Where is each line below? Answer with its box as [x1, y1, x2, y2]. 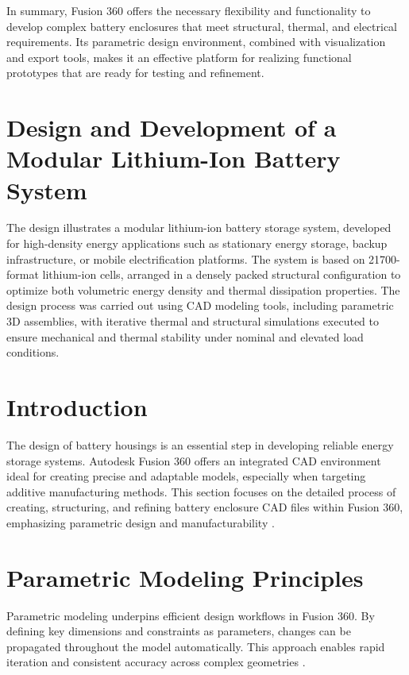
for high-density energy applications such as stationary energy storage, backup [6, 235, 388, 252]
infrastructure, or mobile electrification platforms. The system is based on [6, 250, 365, 267]
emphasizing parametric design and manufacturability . [6, 514, 275, 530]
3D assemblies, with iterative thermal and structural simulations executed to [6, 313, 380, 330]
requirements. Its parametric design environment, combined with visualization [6, 33, 386, 50]
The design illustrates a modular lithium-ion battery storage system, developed [6, 219, 392, 236]
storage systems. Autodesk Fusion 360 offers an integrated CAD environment [6, 452, 381, 469]
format [6, 266, 39, 283]
